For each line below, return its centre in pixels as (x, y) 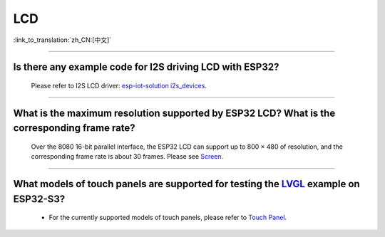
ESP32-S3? (39, 199)
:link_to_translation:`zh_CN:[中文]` (62, 40)
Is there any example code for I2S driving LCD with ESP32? (146, 67)
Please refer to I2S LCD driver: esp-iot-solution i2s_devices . (119, 85)
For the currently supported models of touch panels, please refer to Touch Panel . (168, 218)
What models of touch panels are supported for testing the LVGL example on (186, 184)
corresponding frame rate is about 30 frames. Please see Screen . (127, 157)
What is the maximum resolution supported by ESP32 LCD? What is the (174, 113)
